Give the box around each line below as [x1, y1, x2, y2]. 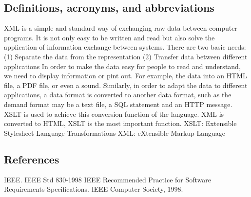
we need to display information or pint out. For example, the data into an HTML [4, 71, 247, 81]
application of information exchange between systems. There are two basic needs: [4, 42, 246, 52]
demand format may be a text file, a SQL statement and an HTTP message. [4, 99, 232, 109]
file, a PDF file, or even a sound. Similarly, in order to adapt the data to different [4, 80, 248, 90]
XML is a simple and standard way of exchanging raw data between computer [4, 23, 237, 33]
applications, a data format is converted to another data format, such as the [4, 90, 232, 100]
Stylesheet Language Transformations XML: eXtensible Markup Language [4, 127, 226, 138]
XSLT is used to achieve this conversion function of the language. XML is [4, 108, 224, 119]
